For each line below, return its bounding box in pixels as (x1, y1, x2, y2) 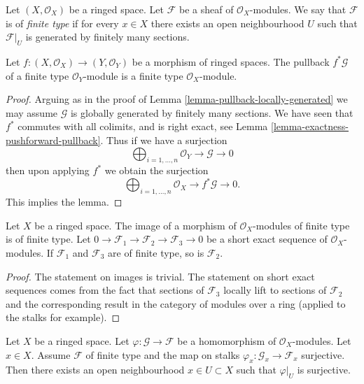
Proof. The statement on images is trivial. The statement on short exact (6, 269, 315, 283)
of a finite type (6, 68, 69, 83)
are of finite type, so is (108, 246, 204, 260)
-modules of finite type (253, 218, 350, 232)
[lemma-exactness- (270, 119, 349, 134)
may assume (6, 105, 58, 120)
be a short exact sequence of (206, 232, 328, 246)
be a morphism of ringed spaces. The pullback (132, 54, 330, 69)
